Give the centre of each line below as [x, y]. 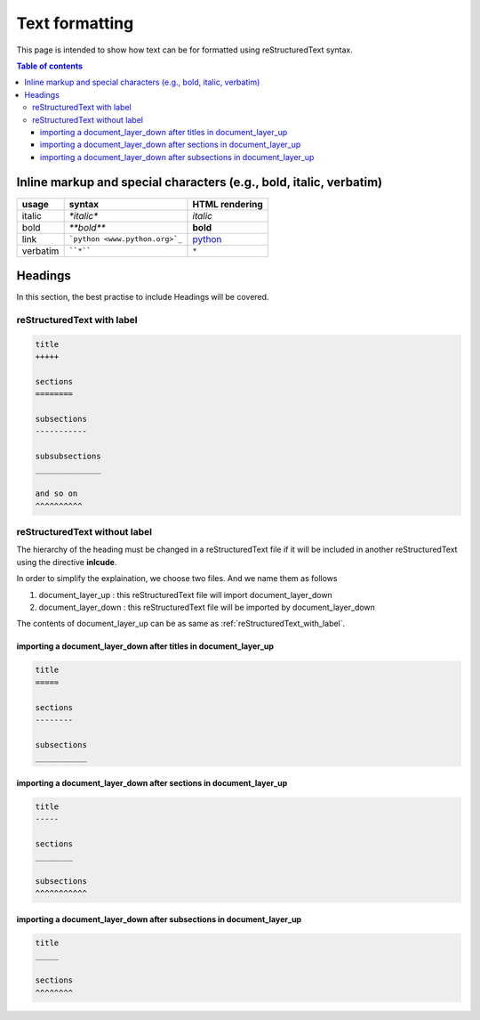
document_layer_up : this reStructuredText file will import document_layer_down [185, 595]
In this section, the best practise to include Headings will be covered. [143, 297]
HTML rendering [228, 204]
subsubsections [68, 457]
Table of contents [50, 66]
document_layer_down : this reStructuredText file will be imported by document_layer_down [207, 607]
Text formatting [75, 23]
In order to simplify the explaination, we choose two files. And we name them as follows [177, 579]
